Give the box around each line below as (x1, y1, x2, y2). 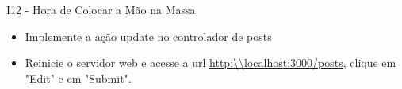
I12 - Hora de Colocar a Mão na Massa (6, 2, 196, 17)
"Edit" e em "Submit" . (25, 69, 132, 86)
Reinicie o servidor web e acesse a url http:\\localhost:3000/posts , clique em (25, 54, 396, 71)
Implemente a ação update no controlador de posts (25, 28, 272, 44)
